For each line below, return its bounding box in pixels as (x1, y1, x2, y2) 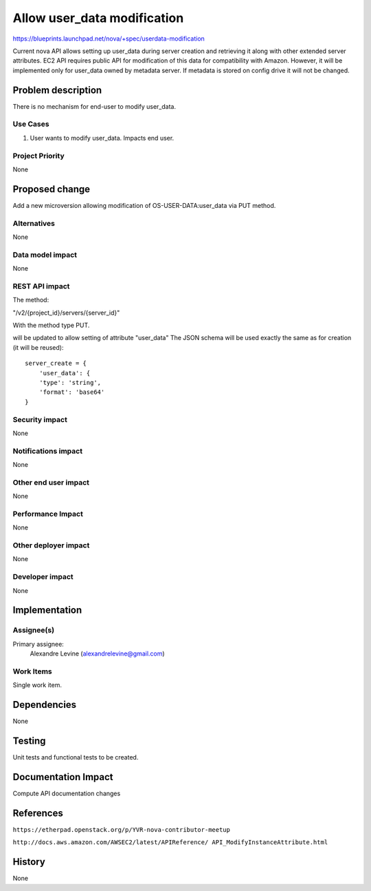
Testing (12, 735, 46, 746)
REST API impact (12, 281, 70, 291)
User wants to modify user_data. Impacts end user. (30, 134, 175, 142)
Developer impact (12, 572, 74, 582)
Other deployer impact (12, 541, 90, 550)
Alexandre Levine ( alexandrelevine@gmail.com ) (30, 649, 165, 658)
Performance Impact (12, 509, 84, 518)
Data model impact (12, 250, 78, 260)
